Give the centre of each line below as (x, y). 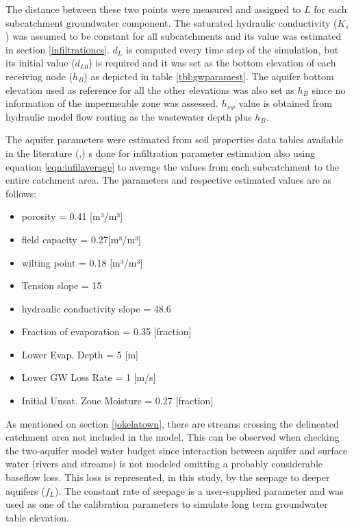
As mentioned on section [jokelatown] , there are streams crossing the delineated (172, 423)
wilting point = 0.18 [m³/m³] (82, 262)
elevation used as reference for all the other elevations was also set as (150, 89)
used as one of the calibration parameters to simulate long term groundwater (167, 504)
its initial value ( (40, 63)
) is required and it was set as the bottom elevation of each (212, 63)
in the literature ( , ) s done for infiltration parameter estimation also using (161, 152)
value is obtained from (285, 103)
